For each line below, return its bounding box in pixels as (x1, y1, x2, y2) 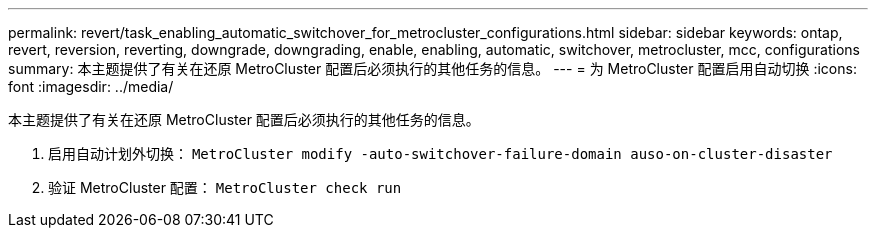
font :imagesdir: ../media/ (8, 78, 174, 95)
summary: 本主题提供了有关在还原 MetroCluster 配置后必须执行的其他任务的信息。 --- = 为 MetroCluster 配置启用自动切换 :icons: (8, 60, 857, 77)
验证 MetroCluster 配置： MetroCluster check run (48, 179, 402, 196)
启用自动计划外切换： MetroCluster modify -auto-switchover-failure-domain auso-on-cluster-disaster (48, 145, 833, 162)
